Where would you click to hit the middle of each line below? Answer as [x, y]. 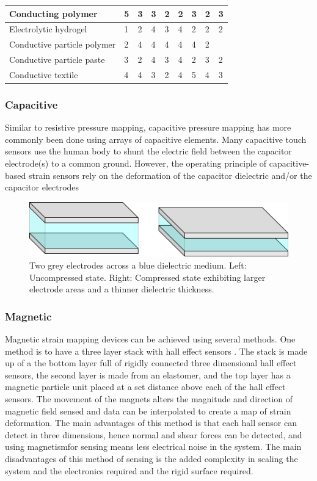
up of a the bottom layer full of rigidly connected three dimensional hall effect [151, 363]
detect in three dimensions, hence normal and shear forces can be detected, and [154, 434]
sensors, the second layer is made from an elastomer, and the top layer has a [148, 374]
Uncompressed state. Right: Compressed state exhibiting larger [148, 277]
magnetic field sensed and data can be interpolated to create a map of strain [148, 410]
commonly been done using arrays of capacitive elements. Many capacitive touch [156, 139]
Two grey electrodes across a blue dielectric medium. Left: [138, 265]
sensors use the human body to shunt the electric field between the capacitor [148, 151]
